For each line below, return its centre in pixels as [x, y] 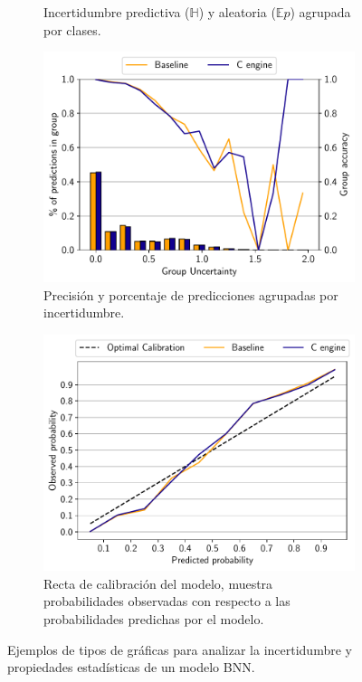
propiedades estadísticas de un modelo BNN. [131, 667]
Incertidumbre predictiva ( [117, 12]
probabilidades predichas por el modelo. [154, 619]
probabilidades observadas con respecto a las [167, 601]
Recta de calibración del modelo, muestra [158, 583]
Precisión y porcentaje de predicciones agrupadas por [191, 294]
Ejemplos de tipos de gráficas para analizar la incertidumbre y [180, 649]
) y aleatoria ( [237, 12]
